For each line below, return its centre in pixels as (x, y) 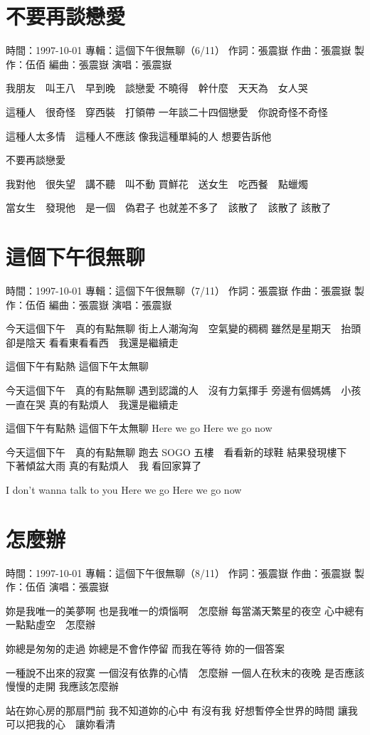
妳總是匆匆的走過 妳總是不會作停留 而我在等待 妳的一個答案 (145, 649)
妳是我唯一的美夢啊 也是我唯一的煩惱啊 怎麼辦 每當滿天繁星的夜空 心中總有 (185, 610)
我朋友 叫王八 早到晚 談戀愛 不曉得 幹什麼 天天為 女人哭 (157, 88)
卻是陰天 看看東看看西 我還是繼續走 (92, 342)
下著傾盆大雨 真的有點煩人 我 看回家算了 (104, 466)
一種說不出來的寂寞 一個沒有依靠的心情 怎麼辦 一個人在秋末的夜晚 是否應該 (185, 672)
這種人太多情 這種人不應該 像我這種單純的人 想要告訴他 (139, 136)
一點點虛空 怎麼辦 (51, 624)
